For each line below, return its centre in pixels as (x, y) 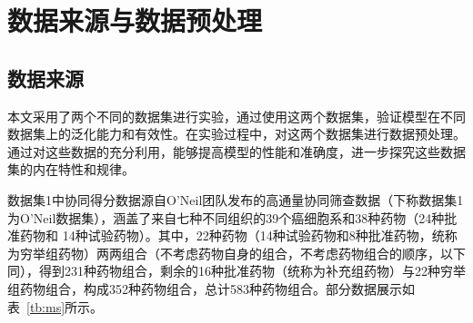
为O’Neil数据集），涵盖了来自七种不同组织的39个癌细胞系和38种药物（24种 (226, 217)
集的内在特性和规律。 (71, 169)
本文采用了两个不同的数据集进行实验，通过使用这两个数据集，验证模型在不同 (236, 116)
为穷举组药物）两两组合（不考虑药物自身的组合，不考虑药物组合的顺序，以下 (236, 253)
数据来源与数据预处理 (135, 20)
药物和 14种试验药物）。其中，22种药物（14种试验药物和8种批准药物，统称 (238, 235)
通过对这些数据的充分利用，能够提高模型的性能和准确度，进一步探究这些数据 (236, 151)
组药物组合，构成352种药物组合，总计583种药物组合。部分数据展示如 (211, 288)
